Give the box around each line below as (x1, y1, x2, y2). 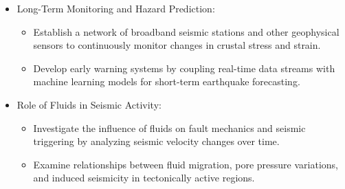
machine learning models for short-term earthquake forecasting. (33, 74, 300, 89)
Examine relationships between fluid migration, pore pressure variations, (33, 157, 338, 171)
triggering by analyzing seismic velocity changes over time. (33, 134, 280, 148)
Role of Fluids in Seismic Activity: (16, 97, 162, 111)
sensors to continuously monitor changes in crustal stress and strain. (33, 38, 321, 52)
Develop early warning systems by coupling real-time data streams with (33, 60, 335, 75)
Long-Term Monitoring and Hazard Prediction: (16, 1, 215, 15)
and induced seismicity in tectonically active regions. (33, 170, 255, 185)
